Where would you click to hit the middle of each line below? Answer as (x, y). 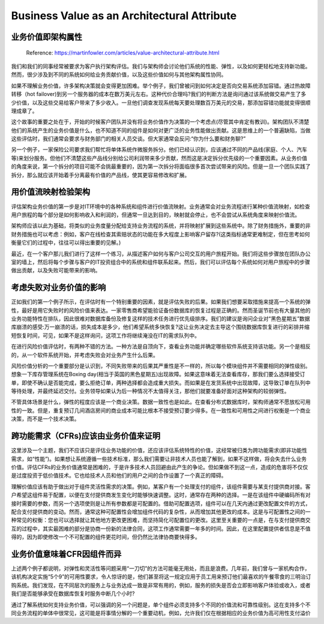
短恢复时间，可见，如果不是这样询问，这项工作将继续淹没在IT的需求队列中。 (106, 335)
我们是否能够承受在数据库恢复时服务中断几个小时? (73, 593)
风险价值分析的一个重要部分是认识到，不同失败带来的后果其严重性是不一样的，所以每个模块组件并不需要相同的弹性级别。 (161, 365)
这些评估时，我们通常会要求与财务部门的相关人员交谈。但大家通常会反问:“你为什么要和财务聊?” (128, 139)
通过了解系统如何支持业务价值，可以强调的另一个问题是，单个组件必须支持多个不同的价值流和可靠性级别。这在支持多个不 (161, 604)
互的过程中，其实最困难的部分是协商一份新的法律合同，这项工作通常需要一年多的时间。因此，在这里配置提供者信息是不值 (161, 529)
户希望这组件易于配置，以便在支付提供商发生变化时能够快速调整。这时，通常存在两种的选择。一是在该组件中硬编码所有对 (161, 495)
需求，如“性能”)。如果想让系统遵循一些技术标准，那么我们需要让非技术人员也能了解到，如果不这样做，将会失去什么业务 (159, 458)
